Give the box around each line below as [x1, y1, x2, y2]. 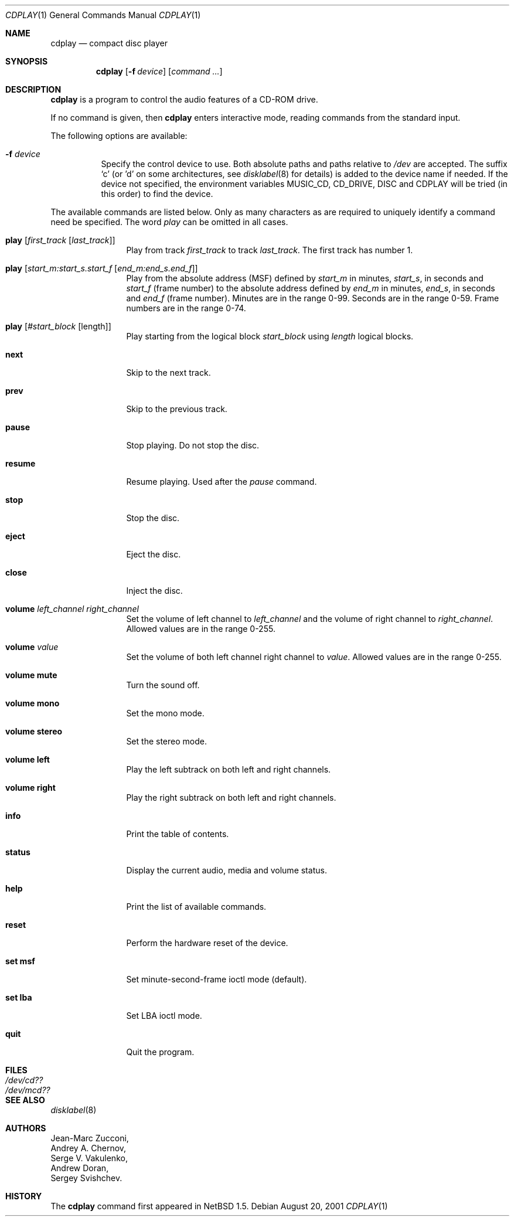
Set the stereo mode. [126, 736, 207, 746]
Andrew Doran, [50, 1163, 109, 1173]
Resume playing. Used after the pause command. [126, 477, 317, 487]
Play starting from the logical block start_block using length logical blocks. [126, 331, 414, 341]
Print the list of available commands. [126, 902, 267, 912]
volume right [5, 783, 56, 793]
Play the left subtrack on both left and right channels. [126, 764, 331, 774]
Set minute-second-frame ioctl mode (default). [126, 974, 307, 984]
